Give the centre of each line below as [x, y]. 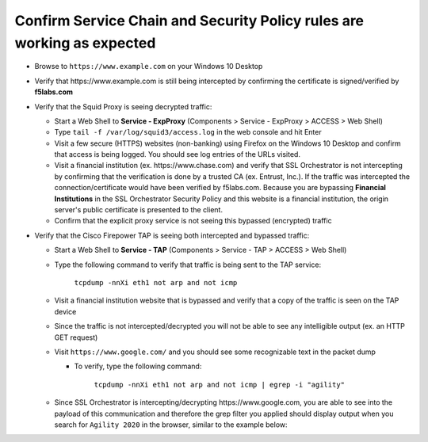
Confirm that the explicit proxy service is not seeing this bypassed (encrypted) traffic [193, 221]
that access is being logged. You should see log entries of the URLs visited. [178, 154]
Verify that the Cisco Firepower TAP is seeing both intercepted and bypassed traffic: [172, 235]
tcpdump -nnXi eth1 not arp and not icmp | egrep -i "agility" [219, 385]
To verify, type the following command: [138, 366]
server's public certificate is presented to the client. [139, 210]
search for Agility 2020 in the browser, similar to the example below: [171, 425]
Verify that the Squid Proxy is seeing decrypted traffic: [123, 106]
